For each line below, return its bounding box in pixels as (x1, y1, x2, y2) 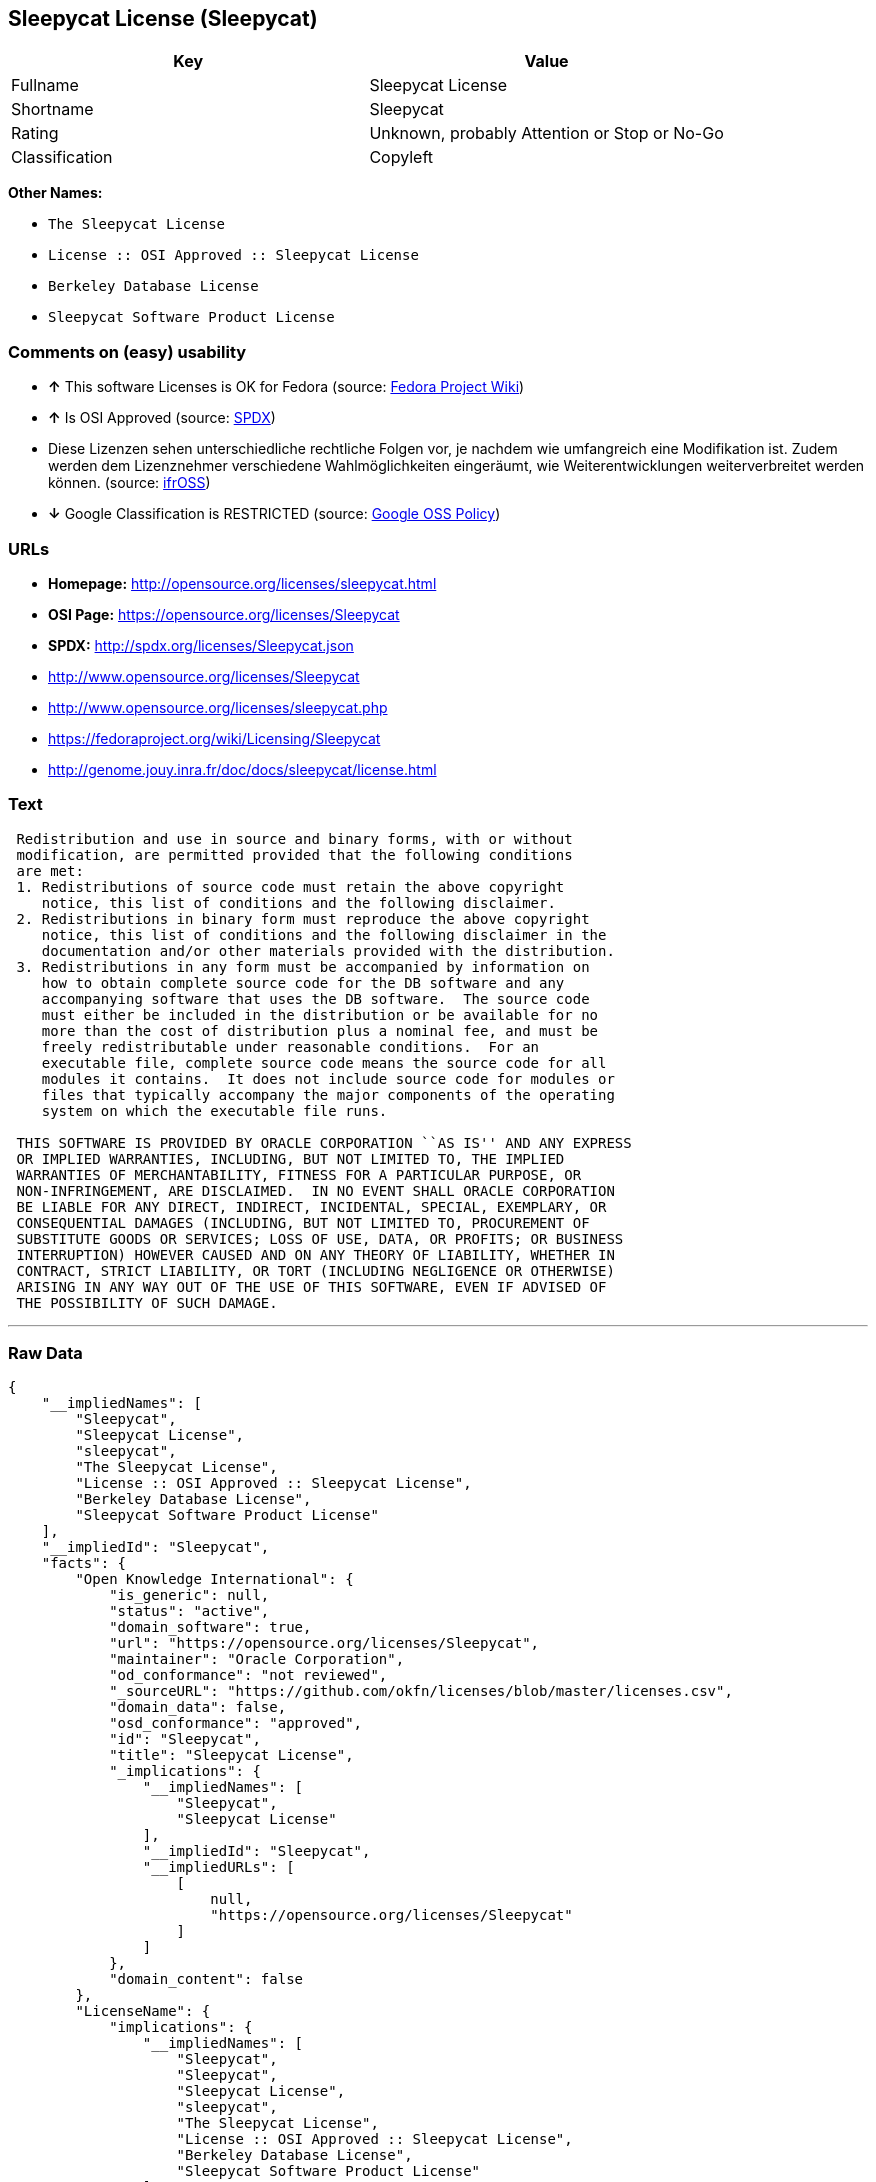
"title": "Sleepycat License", (109, 1747, 354, 1764)
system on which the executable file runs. (41, 1102, 388, 1119)
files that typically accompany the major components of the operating (41, 1086, 615, 1103)
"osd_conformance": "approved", (109, 1715, 363, 1732)
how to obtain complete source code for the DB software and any (41, 974, 565, 991)
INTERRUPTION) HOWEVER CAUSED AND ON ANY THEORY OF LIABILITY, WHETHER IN (16, 1246, 615, 1263)
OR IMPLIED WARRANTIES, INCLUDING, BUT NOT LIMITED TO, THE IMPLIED (16, 1150, 565, 1167)
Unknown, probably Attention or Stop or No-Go (369, 123, 724, 144)
